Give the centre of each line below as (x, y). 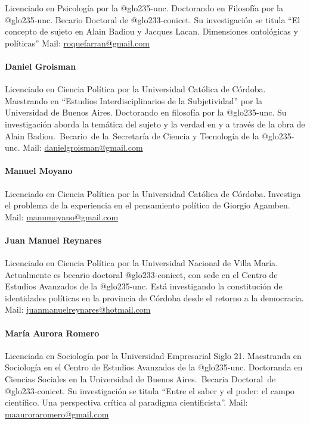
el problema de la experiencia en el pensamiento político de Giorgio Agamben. (148, 205)
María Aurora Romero (52, 333)
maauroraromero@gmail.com (57, 414)
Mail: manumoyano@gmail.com (62, 216)
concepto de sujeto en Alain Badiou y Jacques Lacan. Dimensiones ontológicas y (151, 31)
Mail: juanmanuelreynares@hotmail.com (78, 309)
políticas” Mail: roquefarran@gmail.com (77, 43)
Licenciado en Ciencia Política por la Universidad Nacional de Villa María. (141, 263)
